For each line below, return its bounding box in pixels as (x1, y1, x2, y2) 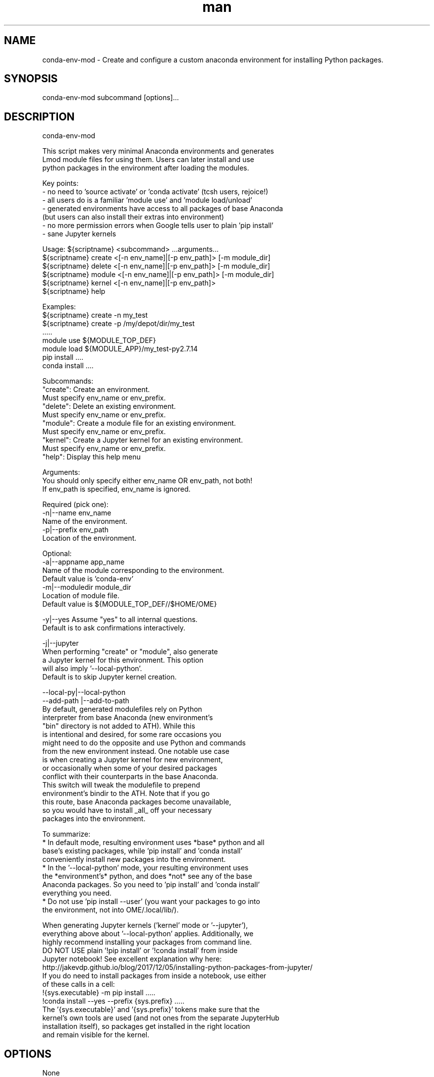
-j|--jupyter (42, 639, 79, 648)
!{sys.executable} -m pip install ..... (42, 988, 156, 997)
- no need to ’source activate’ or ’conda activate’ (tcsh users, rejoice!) (42, 187, 269, 196)
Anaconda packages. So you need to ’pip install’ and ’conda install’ (42, 880, 260, 889)
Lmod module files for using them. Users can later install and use (42, 155, 254, 164)
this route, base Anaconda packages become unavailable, (42, 797, 231, 806)
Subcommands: (42, 377, 94, 386)
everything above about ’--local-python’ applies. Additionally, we (42, 929, 254, 938)
